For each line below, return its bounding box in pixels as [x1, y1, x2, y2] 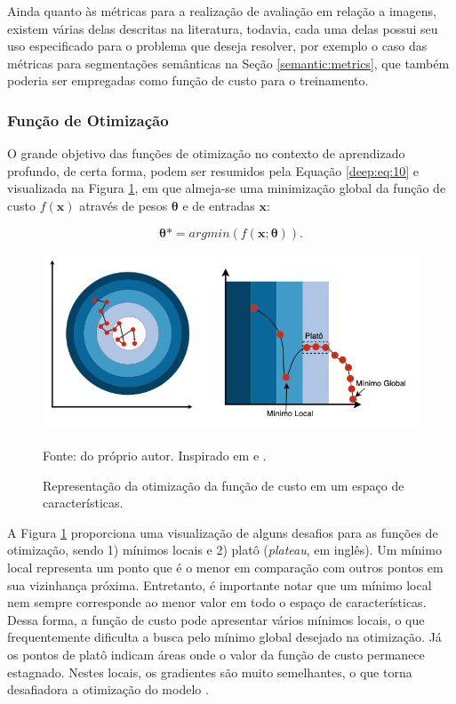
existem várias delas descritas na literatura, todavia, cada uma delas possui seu [7, 19, 438, 37]
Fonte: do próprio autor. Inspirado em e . [43, 445, 267, 464]
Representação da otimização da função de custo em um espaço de [43, 476, 404, 494]
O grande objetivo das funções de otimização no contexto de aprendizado [7, 144, 405, 163]
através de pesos [79, 196, 168, 214]
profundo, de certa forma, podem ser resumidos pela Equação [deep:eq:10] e [7, 161, 420, 180]
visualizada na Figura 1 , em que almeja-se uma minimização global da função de [7, 179, 446, 197]
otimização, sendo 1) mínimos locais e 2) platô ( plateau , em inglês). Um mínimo [7, 540, 442, 559]
